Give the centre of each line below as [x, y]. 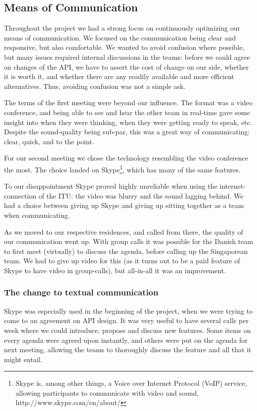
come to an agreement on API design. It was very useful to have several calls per [126, 320]
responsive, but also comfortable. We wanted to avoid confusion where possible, [124, 47]
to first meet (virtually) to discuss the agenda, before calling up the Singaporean [126, 251]
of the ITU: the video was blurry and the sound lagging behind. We [141, 195]
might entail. [23, 359]
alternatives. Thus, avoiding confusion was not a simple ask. [95, 86]
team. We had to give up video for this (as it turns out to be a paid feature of [122, 261]
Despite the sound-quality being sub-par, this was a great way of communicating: [127, 132]
